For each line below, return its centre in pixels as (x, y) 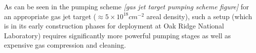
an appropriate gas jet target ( (50, 16)
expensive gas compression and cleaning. (65, 45)
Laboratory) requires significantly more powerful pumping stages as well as (118, 35)
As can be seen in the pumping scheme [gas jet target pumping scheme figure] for (127, 6)
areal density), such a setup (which (199, 16)
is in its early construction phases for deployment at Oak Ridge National (114, 26)
